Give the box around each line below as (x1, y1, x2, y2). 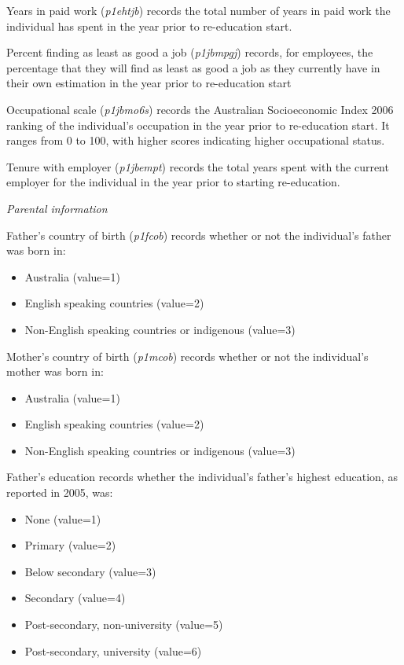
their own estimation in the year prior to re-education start (6, 75, 292, 91)
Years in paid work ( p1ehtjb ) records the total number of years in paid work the (6, 2, 391, 18)
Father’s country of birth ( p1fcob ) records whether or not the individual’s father (6, 226, 391, 243)
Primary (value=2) (24, 537, 116, 553)
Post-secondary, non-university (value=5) (24, 616, 223, 633)
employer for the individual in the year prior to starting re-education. (6, 174, 340, 190)
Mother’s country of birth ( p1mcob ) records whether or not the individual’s (6, 347, 369, 364)
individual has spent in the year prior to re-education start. (6, 17, 292, 34)
